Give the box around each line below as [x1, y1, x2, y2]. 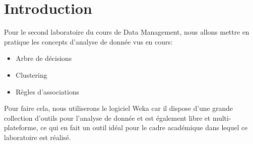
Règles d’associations [15, 86, 79, 96]
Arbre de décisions [15, 53, 72, 63]
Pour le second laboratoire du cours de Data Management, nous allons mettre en [4, 27, 250, 37]
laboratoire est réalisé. [4, 132, 71, 142]
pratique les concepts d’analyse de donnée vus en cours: [4, 36, 173, 47]
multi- [212, 112, 231, 123]
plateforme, [4, 122, 38, 133]
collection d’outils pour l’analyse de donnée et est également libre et [4, 112, 211, 123]
